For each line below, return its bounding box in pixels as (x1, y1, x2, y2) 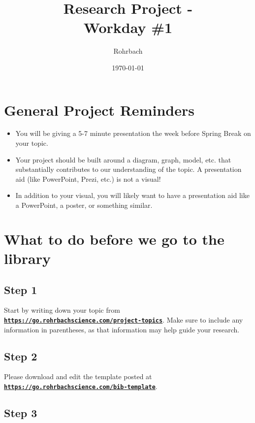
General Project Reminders (4, 99, 194, 120)
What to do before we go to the (4, 228, 224, 249)
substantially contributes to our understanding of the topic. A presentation (15, 164, 242, 174)
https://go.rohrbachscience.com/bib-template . (4, 381, 158, 391)
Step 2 (4, 348, 37, 363)
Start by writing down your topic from (4, 305, 120, 315)
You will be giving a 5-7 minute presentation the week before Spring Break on (15, 128, 251, 138)
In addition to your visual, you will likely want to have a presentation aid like (15, 190, 250, 200)
